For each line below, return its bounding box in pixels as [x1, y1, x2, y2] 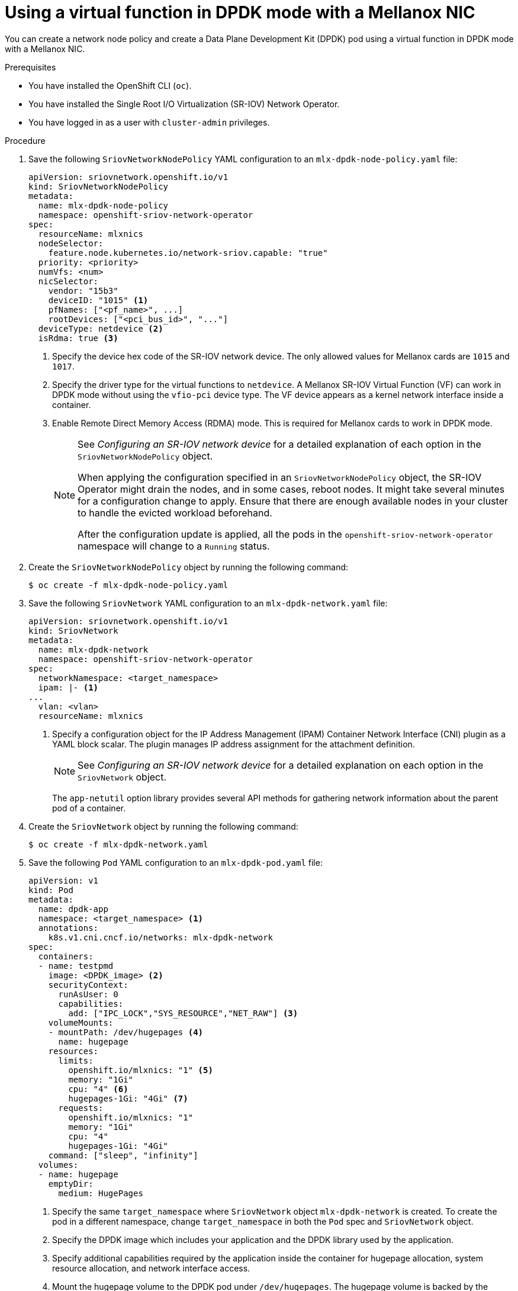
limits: [58, 1055, 94, 1065]
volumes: [38, 1160, 79, 1170]
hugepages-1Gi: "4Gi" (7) [68, 1093, 188, 1103]
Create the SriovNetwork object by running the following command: [28, 821, 298, 831]
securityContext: [48, 980, 128, 990]
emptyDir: [48, 1178, 94, 1189]
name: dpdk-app [38, 904, 108, 914]
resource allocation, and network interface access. [52, 1263, 250, 1273]
